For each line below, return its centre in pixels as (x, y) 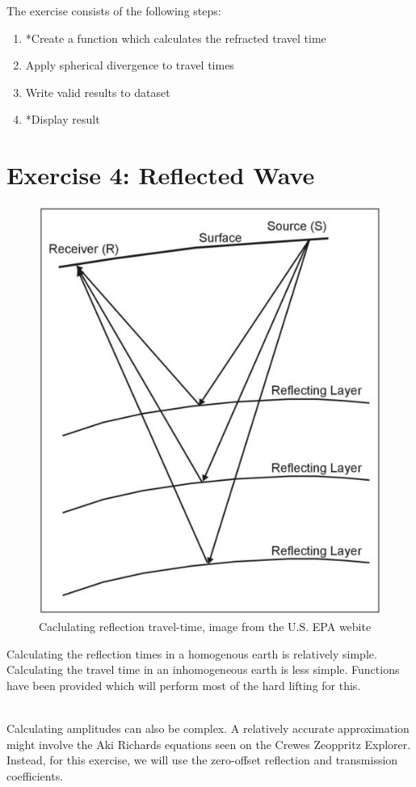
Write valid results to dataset (98, 92)
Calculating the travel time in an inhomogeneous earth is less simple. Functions (203, 669)
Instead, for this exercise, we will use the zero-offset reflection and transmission (202, 760)
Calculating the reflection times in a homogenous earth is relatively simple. (192, 653)
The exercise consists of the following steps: (114, 11)
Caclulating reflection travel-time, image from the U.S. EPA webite (205, 626)
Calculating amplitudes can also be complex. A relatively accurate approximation (208, 728)
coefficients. (35, 775)
